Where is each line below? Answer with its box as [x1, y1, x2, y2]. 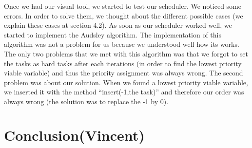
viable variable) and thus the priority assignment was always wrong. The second [4, 68, 243, 78]
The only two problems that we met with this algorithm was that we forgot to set [4, 48, 248, 58]
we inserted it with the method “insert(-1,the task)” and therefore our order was [4, 87, 244, 97]
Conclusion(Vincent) [4, 125, 145, 145]
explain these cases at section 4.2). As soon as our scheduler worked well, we [4, 20, 232, 30]
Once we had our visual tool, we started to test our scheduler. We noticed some [4, 1, 241, 11]
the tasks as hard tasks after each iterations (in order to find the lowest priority [4, 58, 242, 68]
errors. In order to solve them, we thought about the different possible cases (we [4, 10, 243, 20]
